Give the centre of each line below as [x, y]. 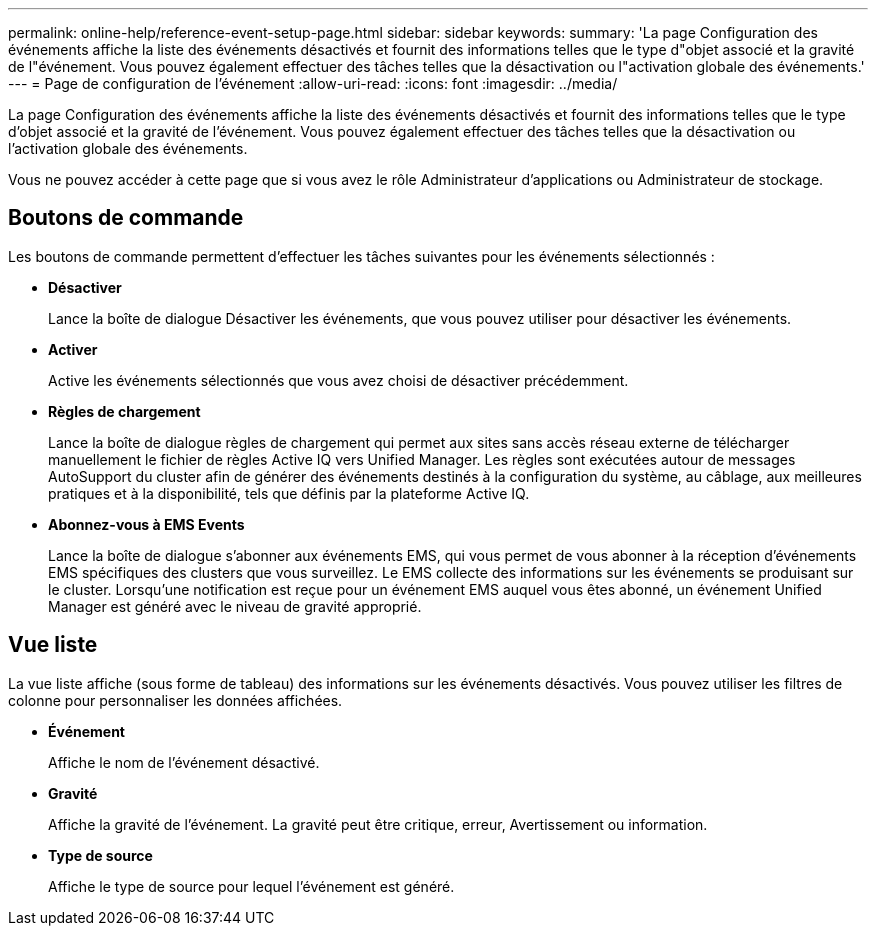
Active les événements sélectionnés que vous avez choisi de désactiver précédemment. [338, 380]
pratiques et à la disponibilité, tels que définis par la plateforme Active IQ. [289, 493]
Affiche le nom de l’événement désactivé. [184, 762]
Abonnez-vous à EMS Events [146, 524]
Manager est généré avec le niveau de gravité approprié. [235, 606]
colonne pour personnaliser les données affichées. [175, 700]
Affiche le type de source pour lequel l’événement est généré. [251, 886]
